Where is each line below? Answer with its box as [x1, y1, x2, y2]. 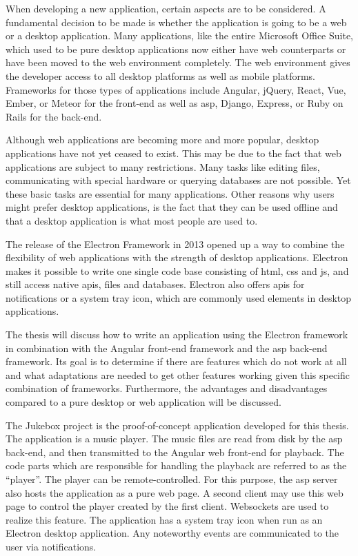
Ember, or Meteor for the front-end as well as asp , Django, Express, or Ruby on [6, 96, 344, 110]
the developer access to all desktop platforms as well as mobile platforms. [6, 68, 315, 83]
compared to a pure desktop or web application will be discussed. [6, 395, 281, 409]
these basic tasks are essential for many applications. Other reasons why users [6, 186, 335, 200]
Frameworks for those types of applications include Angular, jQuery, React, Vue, [6, 82, 346, 96]
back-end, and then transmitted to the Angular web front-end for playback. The [6, 444, 344, 459]
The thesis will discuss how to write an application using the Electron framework [6, 327, 348, 342]
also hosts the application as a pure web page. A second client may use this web [6, 485, 344, 500]
